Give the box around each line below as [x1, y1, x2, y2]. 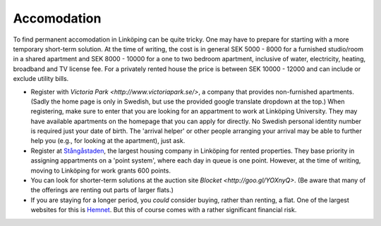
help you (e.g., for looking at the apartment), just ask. [30, 137, 186, 145]
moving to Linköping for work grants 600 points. [30, 166, 171, 175]
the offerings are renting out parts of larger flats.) [30, 186, 174, 194]
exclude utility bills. [13, 75, 69, 83]
